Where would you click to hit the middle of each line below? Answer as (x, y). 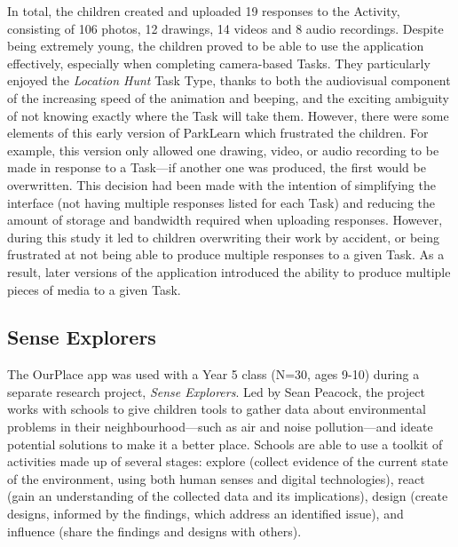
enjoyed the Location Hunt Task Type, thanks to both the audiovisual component (229, 80)
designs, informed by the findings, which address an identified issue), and (205, 514)
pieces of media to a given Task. (94, 289)
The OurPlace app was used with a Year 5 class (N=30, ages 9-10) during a (213, 374)
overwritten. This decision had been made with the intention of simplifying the (221, 184)
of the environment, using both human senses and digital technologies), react (216, 478)
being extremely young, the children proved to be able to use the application (216, 46)
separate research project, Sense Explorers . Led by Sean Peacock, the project (216, 391)
